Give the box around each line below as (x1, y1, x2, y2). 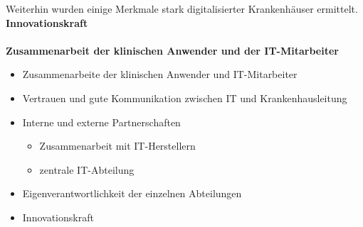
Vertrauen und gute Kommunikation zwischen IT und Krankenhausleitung (22, 90, 347, 105)
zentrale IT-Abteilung (39, 162, 135, 177)
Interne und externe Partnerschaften (22, 114, 181, 129)
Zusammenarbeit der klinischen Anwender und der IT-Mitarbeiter (6, 43, 339, 57)
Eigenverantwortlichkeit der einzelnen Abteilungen (22, 186, 242, 201)
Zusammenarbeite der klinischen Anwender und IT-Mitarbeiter (22, 67, 298, 82)
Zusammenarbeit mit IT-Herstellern (39, 138, 196, 153)
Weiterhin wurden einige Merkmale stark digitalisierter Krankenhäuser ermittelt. (6, 1, 358, 16)
